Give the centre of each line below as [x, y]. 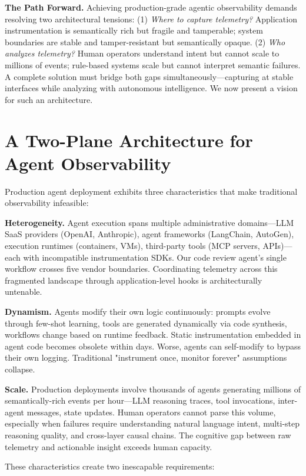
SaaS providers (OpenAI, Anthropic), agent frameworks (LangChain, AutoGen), [149, 234]
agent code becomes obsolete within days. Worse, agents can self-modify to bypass [153, 346]
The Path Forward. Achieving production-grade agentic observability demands [151, 7]
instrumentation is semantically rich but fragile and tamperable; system [134, 30]
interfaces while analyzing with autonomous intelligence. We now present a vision [151, 88]
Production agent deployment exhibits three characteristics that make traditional [151, 191]
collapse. [20, 369]
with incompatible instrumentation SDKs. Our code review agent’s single [155, 257]
